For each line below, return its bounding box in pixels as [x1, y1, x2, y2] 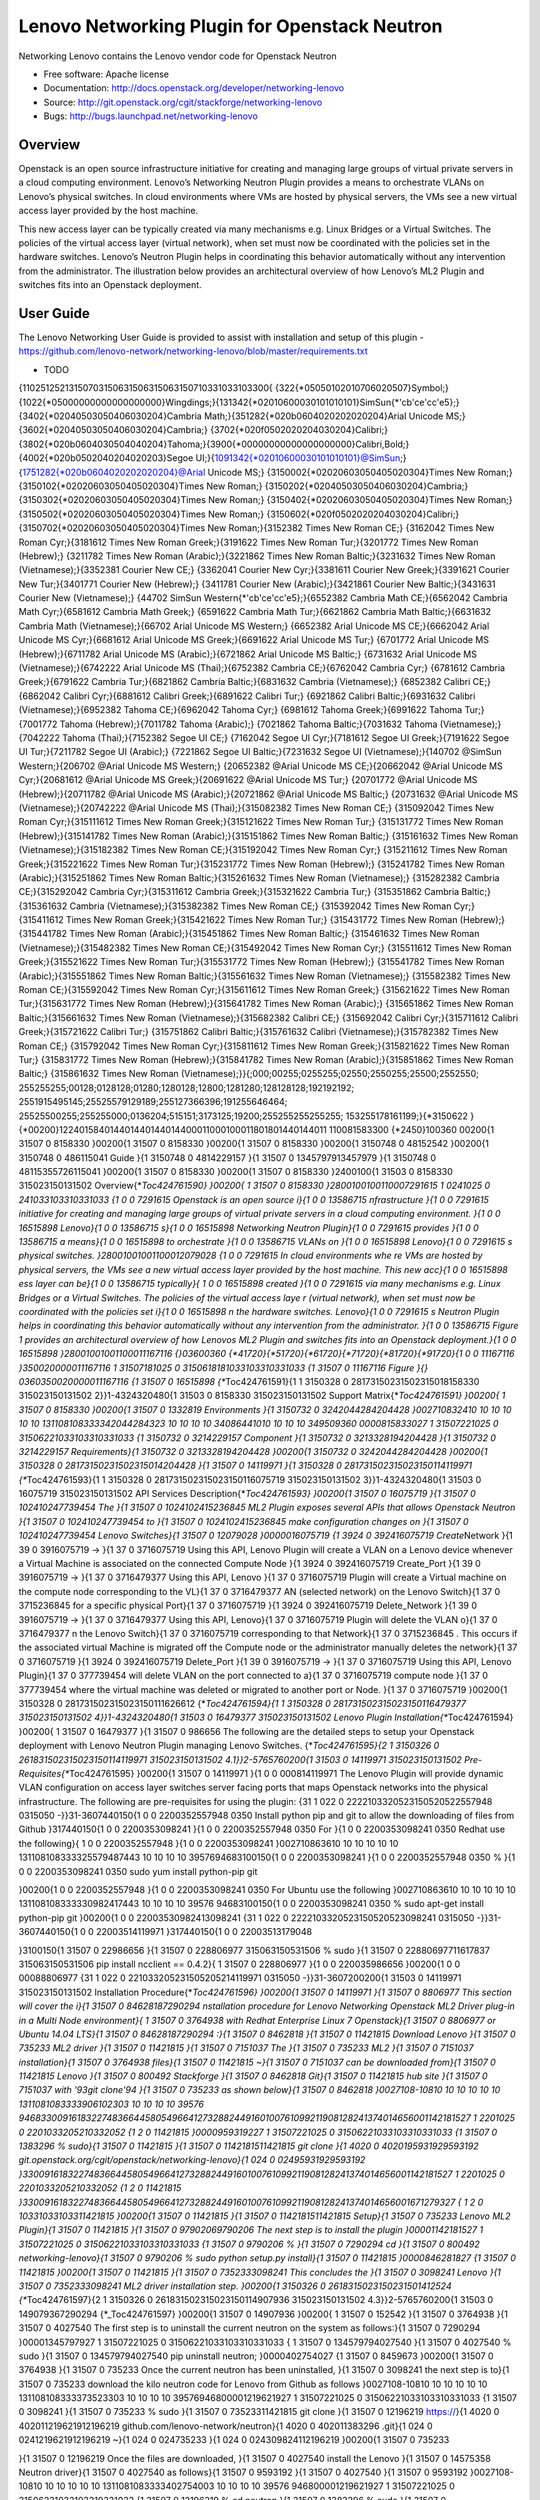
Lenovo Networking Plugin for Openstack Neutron [18, 15, 443, 37]
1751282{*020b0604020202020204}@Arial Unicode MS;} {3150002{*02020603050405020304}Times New [21, 466, 476, 478]
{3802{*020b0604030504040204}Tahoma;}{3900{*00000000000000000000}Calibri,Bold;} [18, 438, 410, 450]
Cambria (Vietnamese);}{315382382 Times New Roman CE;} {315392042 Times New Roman [69, 900, 452, 912]
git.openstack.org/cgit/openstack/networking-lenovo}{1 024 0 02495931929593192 [18, 2154, 366, 2166]
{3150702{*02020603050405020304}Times [18, 522, 206, 534]
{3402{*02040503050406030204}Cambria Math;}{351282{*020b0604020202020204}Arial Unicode [18, 410, 444, 422]
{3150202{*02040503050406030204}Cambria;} [264, 480, 469, 492]
